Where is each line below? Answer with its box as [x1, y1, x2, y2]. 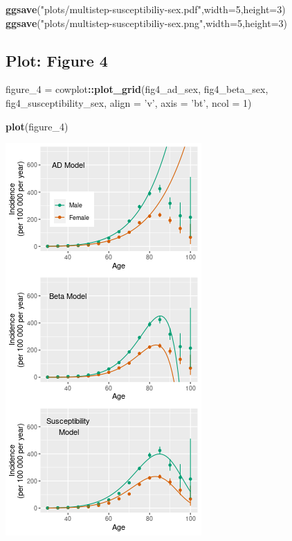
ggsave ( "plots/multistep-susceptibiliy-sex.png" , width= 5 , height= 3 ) [6, 15, 288, 30]
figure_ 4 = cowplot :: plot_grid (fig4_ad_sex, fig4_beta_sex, [6, 82, 268, 96]
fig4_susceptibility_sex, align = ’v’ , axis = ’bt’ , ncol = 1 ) [6, 95, 252, 110]
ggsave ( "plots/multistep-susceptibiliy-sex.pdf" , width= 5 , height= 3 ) [6, 2, 286, 16]
